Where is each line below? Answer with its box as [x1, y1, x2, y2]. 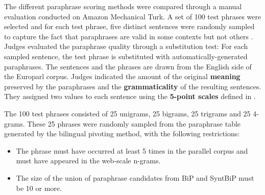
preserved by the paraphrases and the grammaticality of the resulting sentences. [4, 81, 261, 91]
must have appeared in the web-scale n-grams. [16, 155, 161, 166]
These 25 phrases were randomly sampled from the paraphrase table [27, 118, 241, 129]
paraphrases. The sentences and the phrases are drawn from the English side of [4, 61, 252, 71]
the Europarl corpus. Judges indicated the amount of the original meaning [4, 71, 240, 82]
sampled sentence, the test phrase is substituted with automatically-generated [4, 51, 248, 61]
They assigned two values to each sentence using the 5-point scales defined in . [4, 91, 256, 102]
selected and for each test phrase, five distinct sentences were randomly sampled [4, 21, 255, 32]
